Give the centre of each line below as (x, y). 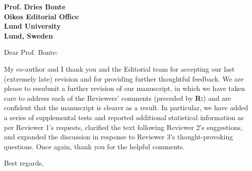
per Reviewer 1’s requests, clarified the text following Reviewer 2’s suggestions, (123, 127)
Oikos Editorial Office (42, 16)
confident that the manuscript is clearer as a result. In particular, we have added (126, 107)
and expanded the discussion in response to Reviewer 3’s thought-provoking (119, 137)
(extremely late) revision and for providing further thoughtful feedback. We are (124, 78)
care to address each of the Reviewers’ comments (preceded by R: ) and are (118, 98)
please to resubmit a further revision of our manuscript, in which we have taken (125, 88)
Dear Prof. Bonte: (31, 52)
